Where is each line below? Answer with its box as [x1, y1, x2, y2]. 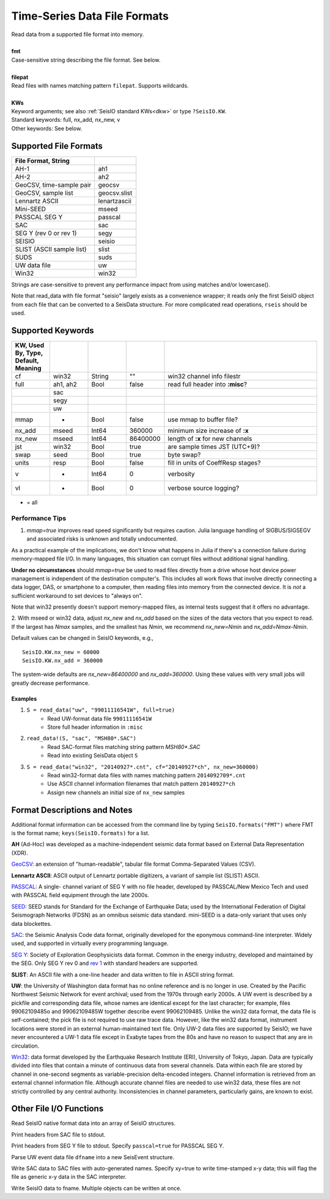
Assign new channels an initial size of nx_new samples [47, 789, 185, 796]
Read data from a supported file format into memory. [11, 31, 144, 38]
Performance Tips [11, 514, 67, 522]
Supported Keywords [11, 325, 94, 336]
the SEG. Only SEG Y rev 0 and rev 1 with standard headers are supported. [11, 960, 199, 967]
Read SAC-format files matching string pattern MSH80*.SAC [47, 743, 201, 750]
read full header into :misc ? [167, 380, 248, 388]
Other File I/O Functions [11, 1103, 104, 1114]
